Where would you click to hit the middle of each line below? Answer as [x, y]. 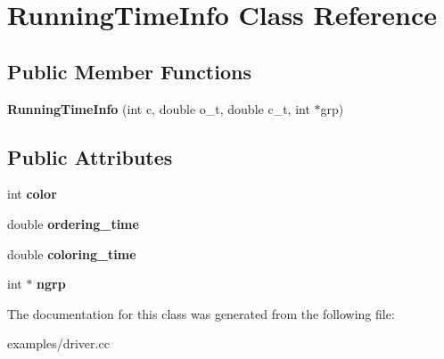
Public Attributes [90, 156]
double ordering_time [73, 223]
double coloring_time [72, 253]
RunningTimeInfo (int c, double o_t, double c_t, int [159, 108]
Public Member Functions [129, 71]
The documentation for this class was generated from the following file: [201, 313]
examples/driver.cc [58, 343]
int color [32, 194]
